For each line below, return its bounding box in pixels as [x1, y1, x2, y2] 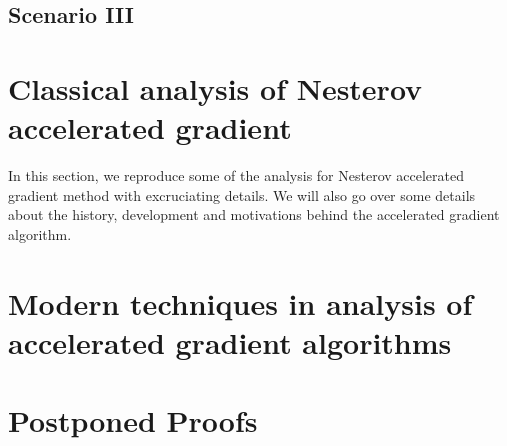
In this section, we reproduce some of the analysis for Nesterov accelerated [8, 165, 464, 186]
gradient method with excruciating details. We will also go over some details [8, 184, 476, 205]
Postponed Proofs [8, 400, 258, 441]
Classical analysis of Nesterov [8, 67, 423, 108]
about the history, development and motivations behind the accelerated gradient [8, 204, 500, 225]
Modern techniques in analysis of [8, 282, 473, 323]
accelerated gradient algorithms [8, 321, 452, 362]
